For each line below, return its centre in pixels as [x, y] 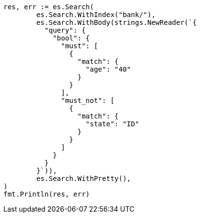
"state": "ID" [112, 124]
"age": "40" [108, 69]
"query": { [65, 30]
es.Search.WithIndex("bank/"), [96, 15]
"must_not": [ [88, 100]
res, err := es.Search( [49, 7]
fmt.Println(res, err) [47, 194]
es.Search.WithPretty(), [84, 178]
